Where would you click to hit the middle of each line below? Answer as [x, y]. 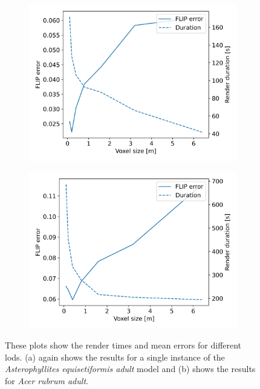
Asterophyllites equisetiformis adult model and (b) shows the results [130, 369]
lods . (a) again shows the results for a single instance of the [115, 357]
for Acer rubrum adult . [47, 380]
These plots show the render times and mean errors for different [123, 345]
